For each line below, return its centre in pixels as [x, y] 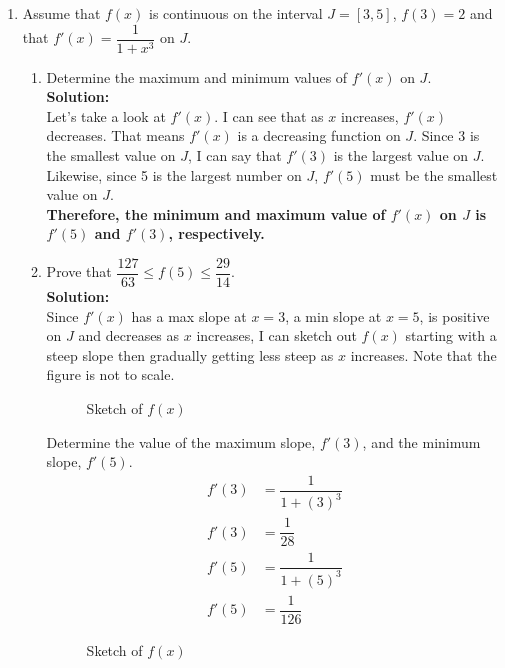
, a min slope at [333, 315]
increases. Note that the [423, 354]
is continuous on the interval [236, 13]
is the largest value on [401, 155]
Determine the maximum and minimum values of [197, 76]
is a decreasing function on [319, 135]
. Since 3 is [446, 135]
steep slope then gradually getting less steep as [190, 354]
